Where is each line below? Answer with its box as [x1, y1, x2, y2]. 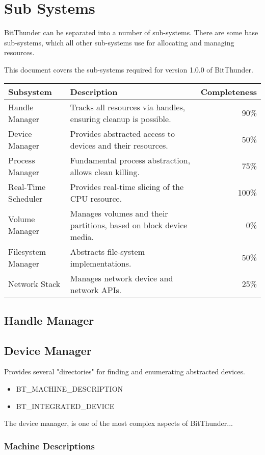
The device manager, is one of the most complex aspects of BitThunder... [4, 418, 233, 428]
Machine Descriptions [4, 439, 95, 452]
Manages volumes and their [70, 207, 168, 219]
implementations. [70, 257, 131, 269]
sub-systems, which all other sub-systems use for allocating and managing [4, 37, 234, 47]
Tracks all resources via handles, [70, 101, 185, 113]
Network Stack [8, 278, 61, 290]
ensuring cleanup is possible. [70, 112, 171, 125]
